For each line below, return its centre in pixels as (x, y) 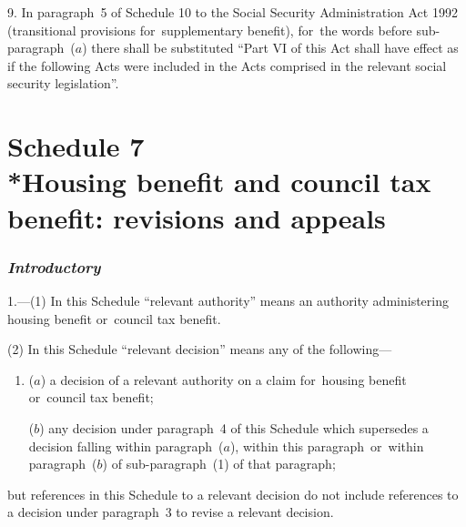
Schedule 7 (76, 146)
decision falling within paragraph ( (126, 446)
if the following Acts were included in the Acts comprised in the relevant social (227, 65)
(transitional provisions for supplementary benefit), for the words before (210, 30)
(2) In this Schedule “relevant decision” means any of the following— (200, 349)
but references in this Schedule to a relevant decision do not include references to (233, 494)
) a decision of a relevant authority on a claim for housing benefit (223, 379)
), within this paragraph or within (327, 446)
